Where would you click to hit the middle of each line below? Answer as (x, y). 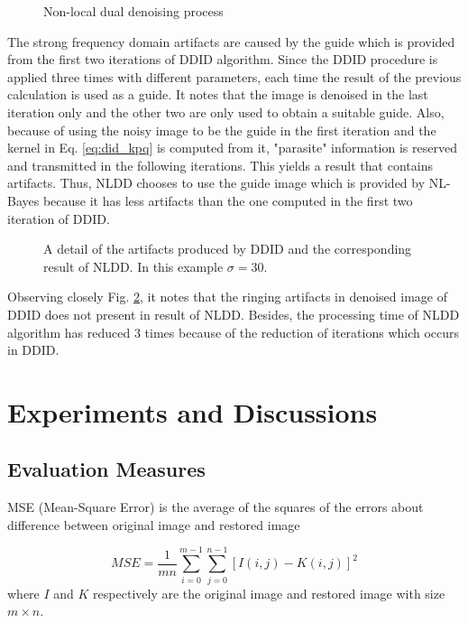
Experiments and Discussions (193, 411)
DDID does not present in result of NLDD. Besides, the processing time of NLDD (234, 314)
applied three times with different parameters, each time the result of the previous (234, 76)
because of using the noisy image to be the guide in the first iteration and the (222, 130)
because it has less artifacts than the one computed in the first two (228, 200)
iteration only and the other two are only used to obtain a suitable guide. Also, (226, 112)
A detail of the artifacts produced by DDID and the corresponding (228, 249)
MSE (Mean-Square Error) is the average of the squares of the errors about (216, 507)
